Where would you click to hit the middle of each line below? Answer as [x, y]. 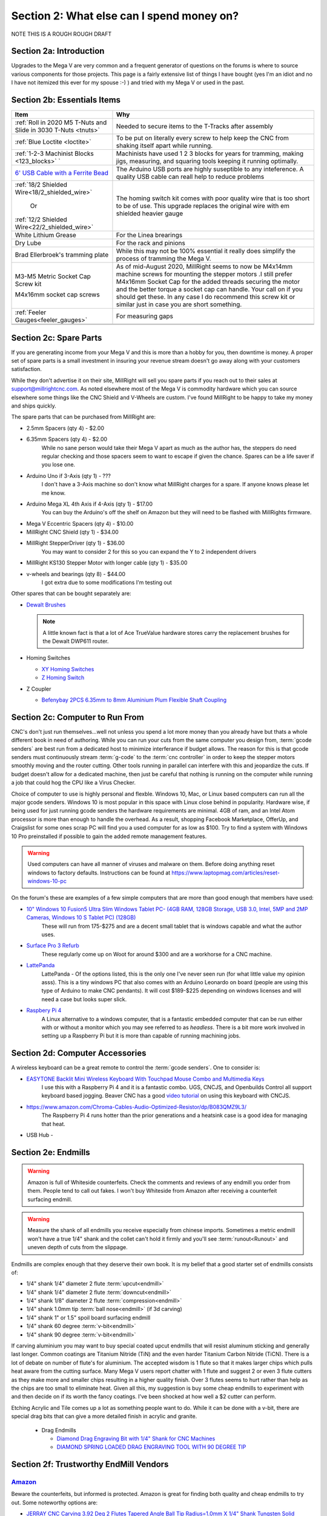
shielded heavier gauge [150, 213]
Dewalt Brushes [46, 605]
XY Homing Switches [68, 669]
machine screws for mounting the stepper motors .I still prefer [204, 274]
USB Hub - [40, 1135]
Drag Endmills [59, 1430]
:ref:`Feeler [31, 312]
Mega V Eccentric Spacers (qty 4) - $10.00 [80, 523]
